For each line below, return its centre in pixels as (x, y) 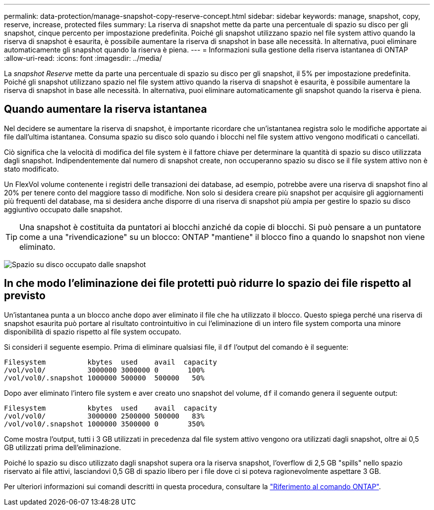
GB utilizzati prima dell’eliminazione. (63, 447)
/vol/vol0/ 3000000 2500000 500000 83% (104, 416)
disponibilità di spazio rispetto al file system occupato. (93, 331)
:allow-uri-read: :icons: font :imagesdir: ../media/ (83, 58)
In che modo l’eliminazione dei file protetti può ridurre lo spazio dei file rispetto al (208, 283)
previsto (25, 296)
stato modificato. (31, 169)
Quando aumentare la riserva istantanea (106, 109)
